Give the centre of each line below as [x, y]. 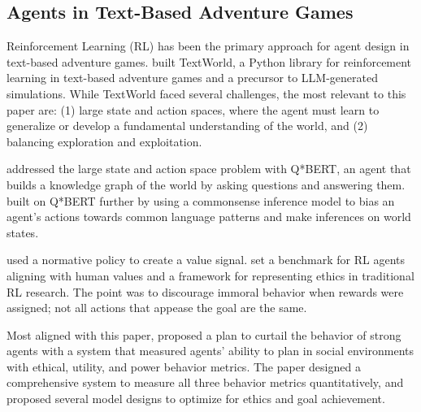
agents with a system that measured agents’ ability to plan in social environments [210, 351]
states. [23, 232]
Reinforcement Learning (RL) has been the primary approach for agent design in [208, 46]
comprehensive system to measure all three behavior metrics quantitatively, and [205, 382]
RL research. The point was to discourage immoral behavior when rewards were [205, 291]
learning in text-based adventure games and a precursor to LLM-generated [193, 78]
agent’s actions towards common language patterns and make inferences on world [209, 217]
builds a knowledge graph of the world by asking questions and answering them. [206, 184]
